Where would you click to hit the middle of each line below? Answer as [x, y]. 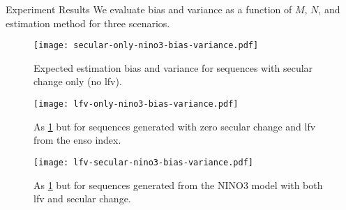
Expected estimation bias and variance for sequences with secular [173, 67]
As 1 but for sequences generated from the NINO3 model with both [178, 185]
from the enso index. [77, 140]
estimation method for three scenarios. [88, 23]
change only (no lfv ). [78, 81]
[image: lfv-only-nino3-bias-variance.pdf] [136, 104]
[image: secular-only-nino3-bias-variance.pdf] [146, 46]
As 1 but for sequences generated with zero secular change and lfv [175, 126]
